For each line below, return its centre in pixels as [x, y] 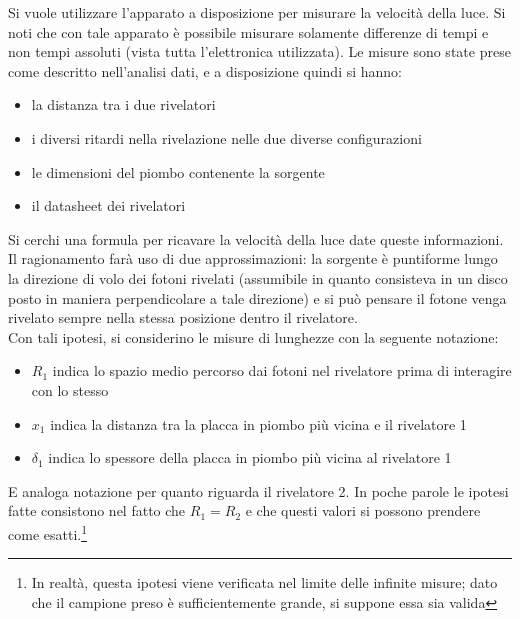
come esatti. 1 [48, 532]
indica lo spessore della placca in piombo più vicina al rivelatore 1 [250, 457]
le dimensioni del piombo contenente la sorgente [178, 171]
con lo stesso [70, 389]
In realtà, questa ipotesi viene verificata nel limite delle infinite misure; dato [264, 582]
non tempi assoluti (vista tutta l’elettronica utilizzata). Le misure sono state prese [259, 51]
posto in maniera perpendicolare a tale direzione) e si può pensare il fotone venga [257, 297]
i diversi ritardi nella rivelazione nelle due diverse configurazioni [226, 137]
